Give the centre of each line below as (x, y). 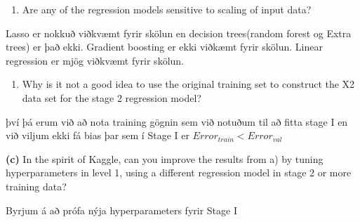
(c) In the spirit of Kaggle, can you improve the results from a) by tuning (165, 158)
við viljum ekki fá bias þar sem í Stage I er (98, 135)
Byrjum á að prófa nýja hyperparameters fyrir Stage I (121, 210)
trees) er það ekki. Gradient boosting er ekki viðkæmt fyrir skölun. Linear (164, 47)
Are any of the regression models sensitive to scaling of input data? (167, 9)
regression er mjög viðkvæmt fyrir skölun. (95, 60)
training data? (36, 186)
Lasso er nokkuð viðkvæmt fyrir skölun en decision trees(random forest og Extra (179, 33)
